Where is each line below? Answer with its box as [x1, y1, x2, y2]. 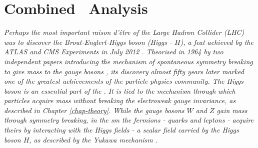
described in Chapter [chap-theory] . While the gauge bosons [4, 105, 184, 115]
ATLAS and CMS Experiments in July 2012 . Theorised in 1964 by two [4, 46, 223, 57]
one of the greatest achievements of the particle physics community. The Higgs [4, 76, 243, 86]
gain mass [216, 105, 247, 115]
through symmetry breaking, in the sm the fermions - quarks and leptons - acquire [4, 115, 254, 125]
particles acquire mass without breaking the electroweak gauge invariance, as [4, 95, 236, 106]
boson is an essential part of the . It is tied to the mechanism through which [4, 85, 235, 96]
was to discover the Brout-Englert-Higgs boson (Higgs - [4, 36, 172, 47]
